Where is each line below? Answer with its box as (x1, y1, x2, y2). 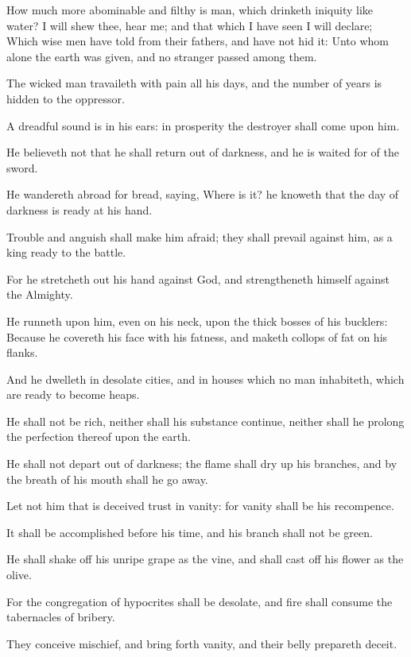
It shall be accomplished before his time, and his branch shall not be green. (6, 524, 373, 540)
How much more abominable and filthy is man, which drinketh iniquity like (6, 2, 374, 17)
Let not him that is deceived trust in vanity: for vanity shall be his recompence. (6, 497, 394, 514)
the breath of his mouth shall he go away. (6, 470, 208, 487)
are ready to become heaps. (6, 386, 140, 403)
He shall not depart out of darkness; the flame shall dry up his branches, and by (6, 455, 397, 472)
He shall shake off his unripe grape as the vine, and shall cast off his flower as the (6, 551, 404, 567)
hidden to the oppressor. (6, 90, 125, 106)
